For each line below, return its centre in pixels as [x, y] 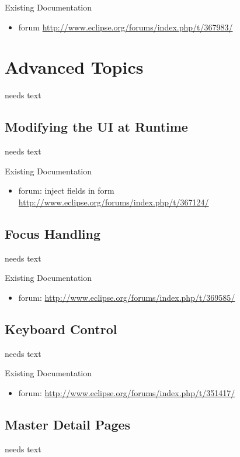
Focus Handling [53, 233]
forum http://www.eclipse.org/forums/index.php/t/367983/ [126, 27]
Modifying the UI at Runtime [96, 127]
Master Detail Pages [68, 424]
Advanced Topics [74, 67]
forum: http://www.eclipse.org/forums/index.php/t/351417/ [127, 392]
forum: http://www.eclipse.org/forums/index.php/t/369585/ [127, 297]
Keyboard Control [61, 329]
